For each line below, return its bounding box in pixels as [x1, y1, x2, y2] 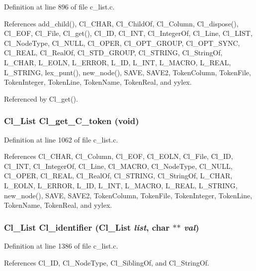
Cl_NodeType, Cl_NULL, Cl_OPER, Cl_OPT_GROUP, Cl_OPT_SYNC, [4, 37, 240, 48]
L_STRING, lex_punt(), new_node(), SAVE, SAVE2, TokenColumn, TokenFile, [4, 67, 251, 77]
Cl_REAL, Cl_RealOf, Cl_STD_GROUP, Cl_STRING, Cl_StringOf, [4, 47, 223, 58]
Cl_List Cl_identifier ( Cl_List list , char [4, 221, 170, 233]
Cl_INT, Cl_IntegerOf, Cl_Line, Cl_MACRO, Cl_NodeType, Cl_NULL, [4, 160, 233, 171]
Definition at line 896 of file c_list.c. [4, 1, 115, 11]
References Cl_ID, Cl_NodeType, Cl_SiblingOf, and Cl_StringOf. [4, 257, 209, 268]
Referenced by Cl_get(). [4, 93, 78, 104]
